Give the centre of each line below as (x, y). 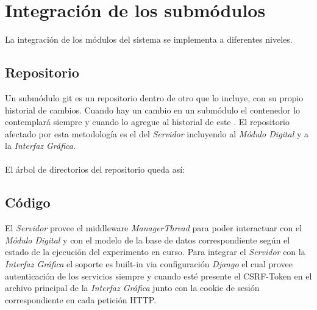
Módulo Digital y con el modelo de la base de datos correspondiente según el (148, 240)
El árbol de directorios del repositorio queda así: (95, 169)
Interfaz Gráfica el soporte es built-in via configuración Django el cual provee (149, 264)
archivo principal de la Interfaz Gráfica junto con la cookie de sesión (132, 288)
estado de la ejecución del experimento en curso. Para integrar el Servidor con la (155, 252)
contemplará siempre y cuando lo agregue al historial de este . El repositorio (148, 122)
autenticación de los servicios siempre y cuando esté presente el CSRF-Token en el (158, 276)
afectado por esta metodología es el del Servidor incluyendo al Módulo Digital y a (157, 133)
